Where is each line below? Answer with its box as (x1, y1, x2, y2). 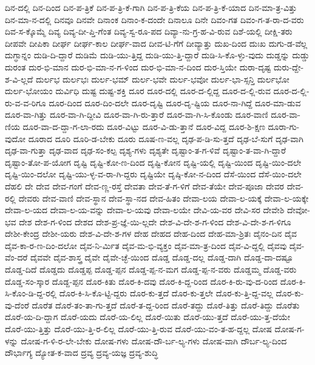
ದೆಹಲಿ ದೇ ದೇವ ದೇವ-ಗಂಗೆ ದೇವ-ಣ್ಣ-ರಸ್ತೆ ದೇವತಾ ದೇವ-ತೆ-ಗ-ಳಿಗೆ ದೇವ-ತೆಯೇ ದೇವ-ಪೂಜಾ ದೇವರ (5, 179, 285, 192)
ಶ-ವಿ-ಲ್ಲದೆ (5, 72, 33, 85)
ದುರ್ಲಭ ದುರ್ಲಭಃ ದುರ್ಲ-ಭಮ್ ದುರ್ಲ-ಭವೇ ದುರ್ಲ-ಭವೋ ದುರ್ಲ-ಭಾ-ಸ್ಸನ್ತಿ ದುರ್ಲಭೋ (36, 72, 290, 85)
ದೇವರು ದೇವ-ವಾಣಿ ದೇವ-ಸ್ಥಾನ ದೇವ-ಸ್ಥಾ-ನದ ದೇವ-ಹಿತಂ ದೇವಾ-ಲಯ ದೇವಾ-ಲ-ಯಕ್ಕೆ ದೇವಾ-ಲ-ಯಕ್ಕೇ (18, 191, 309, 204)
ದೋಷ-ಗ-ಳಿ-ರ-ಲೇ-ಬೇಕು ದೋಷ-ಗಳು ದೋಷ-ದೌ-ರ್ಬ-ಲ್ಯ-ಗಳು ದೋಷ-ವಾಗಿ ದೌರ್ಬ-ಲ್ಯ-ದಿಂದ (21, 334, 287, 347)
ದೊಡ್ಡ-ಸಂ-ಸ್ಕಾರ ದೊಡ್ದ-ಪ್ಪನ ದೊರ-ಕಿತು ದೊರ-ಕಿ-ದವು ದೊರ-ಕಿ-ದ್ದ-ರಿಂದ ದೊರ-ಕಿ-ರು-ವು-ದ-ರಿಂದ (5, 275, 278, 287)
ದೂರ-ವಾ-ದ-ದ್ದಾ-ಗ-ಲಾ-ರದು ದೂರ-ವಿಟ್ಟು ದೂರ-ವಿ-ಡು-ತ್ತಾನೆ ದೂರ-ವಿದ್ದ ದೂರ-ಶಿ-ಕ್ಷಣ (22, 120, 265, 132)
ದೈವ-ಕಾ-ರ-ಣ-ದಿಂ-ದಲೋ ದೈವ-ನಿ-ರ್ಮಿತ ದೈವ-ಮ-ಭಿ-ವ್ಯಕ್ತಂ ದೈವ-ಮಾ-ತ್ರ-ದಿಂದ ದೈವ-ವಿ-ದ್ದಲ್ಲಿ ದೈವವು (5, 239, 287, 251)
